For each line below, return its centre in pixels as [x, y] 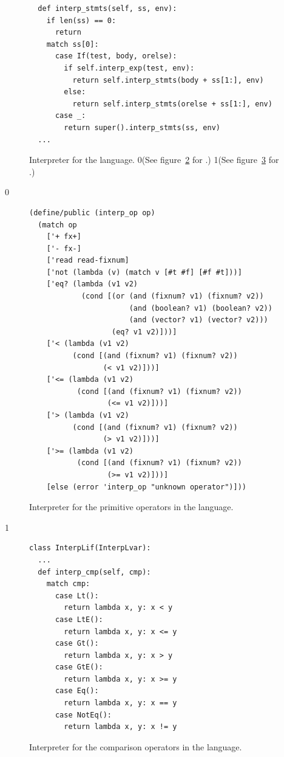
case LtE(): [79, 619]
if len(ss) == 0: [81, 20]
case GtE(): [79, 667]
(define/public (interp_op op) [92, 213]
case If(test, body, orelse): [116, 56]
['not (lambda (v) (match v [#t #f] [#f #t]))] [144, 272]
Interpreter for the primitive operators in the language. [131, 507]
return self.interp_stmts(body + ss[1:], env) [168, 80]
